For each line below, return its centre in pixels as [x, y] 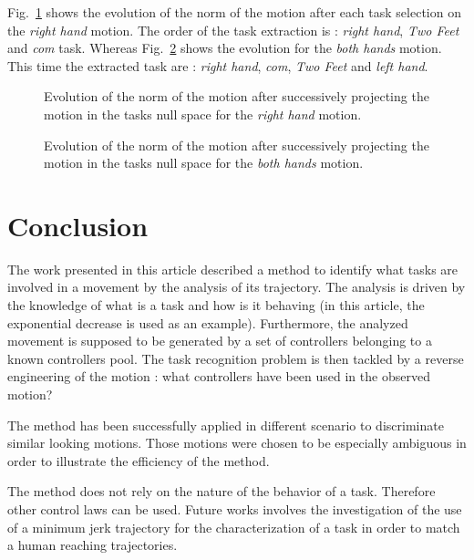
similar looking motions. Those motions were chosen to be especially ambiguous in [237, 443]
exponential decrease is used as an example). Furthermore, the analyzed [208, 322]
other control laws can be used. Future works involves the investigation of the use [235, 509]
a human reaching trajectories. [93, 545]
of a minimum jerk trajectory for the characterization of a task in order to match [234, 527]
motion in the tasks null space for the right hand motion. [203, 114]
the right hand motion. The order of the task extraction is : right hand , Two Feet [233, 30]
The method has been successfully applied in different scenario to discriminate [226, 425]
